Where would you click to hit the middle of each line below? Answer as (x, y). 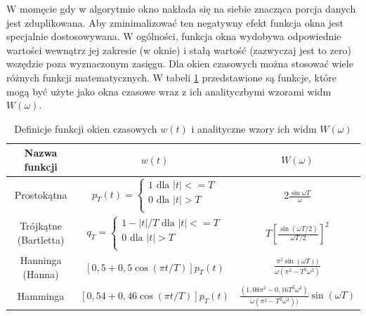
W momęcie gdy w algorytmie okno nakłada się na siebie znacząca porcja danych (181, 8)
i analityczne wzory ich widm (254, 128)
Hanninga (41, 260)
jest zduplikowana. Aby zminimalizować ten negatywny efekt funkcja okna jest (175, 22)
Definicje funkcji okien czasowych (86, 128)
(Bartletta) (41, 239)
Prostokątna (41, 195)
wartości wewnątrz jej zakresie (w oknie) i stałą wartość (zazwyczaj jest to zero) (179, 50)
